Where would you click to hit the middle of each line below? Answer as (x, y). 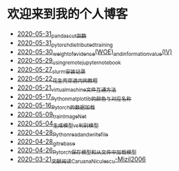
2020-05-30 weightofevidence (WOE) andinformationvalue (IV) (95, 52)
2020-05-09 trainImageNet (52, 115)
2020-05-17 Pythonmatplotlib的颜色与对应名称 (74, 97)
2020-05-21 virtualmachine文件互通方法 (67, 88)
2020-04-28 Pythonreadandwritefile (63, 133)
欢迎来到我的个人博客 (68, 14)
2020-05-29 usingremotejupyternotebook (69, 61)
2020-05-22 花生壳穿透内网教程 (57, 79)
